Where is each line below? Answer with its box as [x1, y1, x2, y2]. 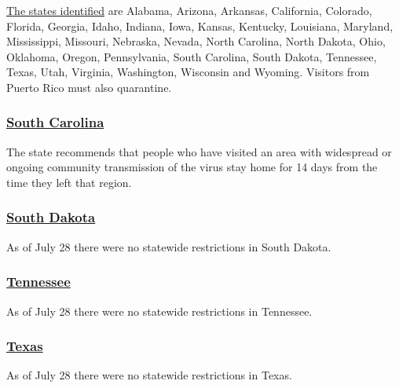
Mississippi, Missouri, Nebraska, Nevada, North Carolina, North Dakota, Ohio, [6, 33, 386, 49]
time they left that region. [6, 174, 132, 190]
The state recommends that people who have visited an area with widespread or [6, 143, 392, 159]
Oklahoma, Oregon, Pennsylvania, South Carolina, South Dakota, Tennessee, [6, 48, 377, 64]
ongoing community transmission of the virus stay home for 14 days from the [6, 159, 378, 175]
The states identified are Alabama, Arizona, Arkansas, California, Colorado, [6, 2, 372, 18]
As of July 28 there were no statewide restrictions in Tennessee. [6, 302, 313, 319]
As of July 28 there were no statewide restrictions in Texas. [6, 367, 292, 383]
